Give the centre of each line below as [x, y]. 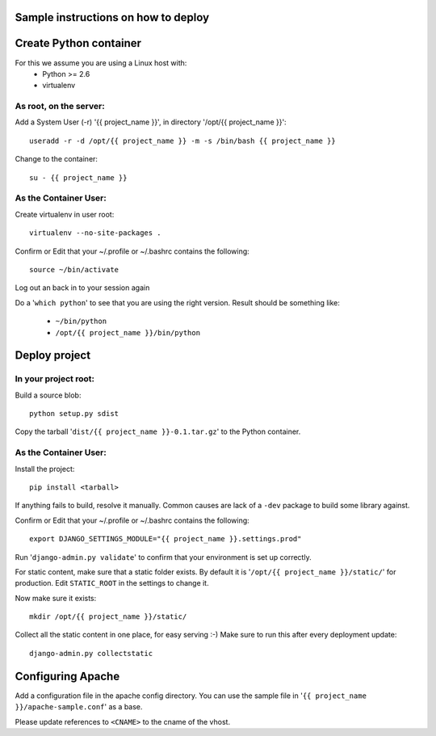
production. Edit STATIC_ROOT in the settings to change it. [112, 583]
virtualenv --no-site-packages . [95, 233]
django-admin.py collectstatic [91, 653]
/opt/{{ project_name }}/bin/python [128, 332]
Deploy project [53, 355]
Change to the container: [57, 159]
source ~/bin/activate [74, 269]
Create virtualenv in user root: [65, 214]
